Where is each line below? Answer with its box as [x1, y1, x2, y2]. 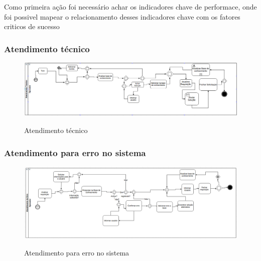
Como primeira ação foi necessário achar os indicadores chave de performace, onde [4, 2, 257, 12]
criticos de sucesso [4, 21, 60, 32]
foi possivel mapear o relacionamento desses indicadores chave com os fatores [4, 11, 240, 22]
